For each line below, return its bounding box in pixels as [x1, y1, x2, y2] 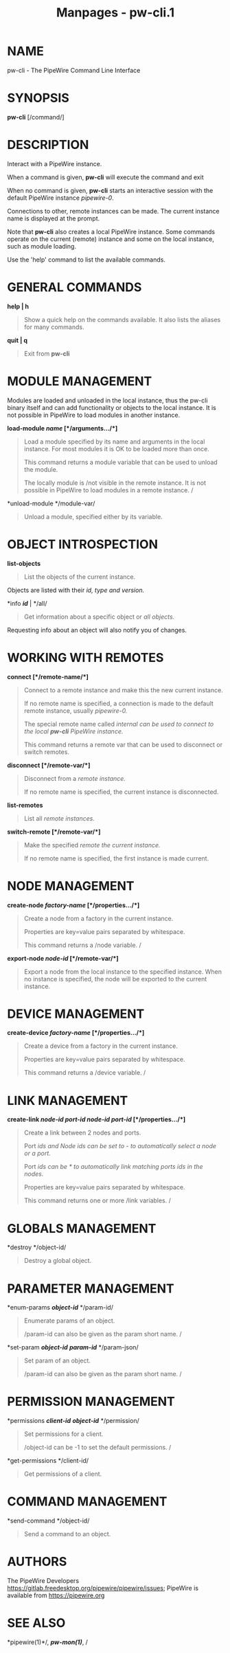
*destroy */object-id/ [7, 1243, 67, 1251]
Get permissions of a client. [23, 1470, 102, 1478]
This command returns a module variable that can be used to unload [23, 458, 218, 466]
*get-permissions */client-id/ [7, 1457, 89, 1465]
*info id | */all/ [7, 599, 47, 607]
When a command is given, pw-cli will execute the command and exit [7, 173, 204, 181]
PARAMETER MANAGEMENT [7, 1281, 175, 1296]
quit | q [7, 336, 28, 344]
